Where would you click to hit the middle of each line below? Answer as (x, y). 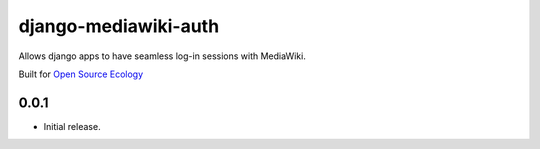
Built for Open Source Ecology (81, 74)
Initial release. (72, 126)
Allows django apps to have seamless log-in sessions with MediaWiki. (162, 56)
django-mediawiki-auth (119, 26)
